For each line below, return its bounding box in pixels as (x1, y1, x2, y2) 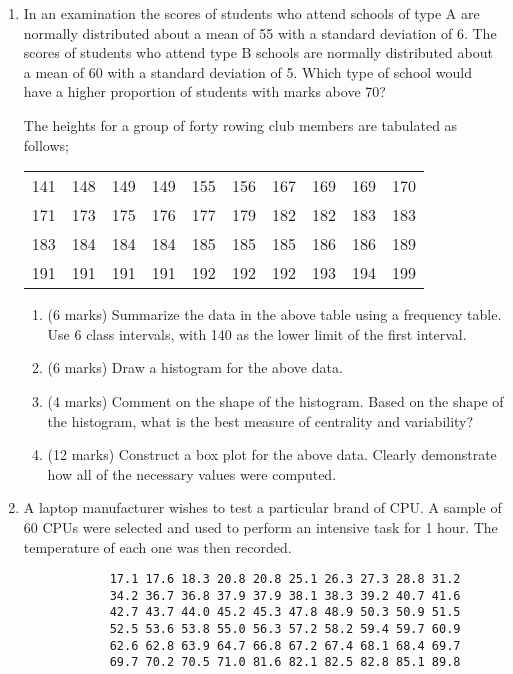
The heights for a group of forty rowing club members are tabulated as (23, 114, 458, 135)
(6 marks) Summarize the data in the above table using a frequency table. (47, 304, 502, 325)
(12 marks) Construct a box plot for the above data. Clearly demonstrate (47, 444, 497, 465)
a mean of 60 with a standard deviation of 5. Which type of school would (23, 61, 473, 82)
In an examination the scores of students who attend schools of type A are (23, 3, 480, 23)
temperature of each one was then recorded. (23, 536, 292, 557)
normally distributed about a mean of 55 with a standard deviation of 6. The (23, 22, 497, 43)
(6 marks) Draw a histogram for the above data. (47, 357, 343, 378)
